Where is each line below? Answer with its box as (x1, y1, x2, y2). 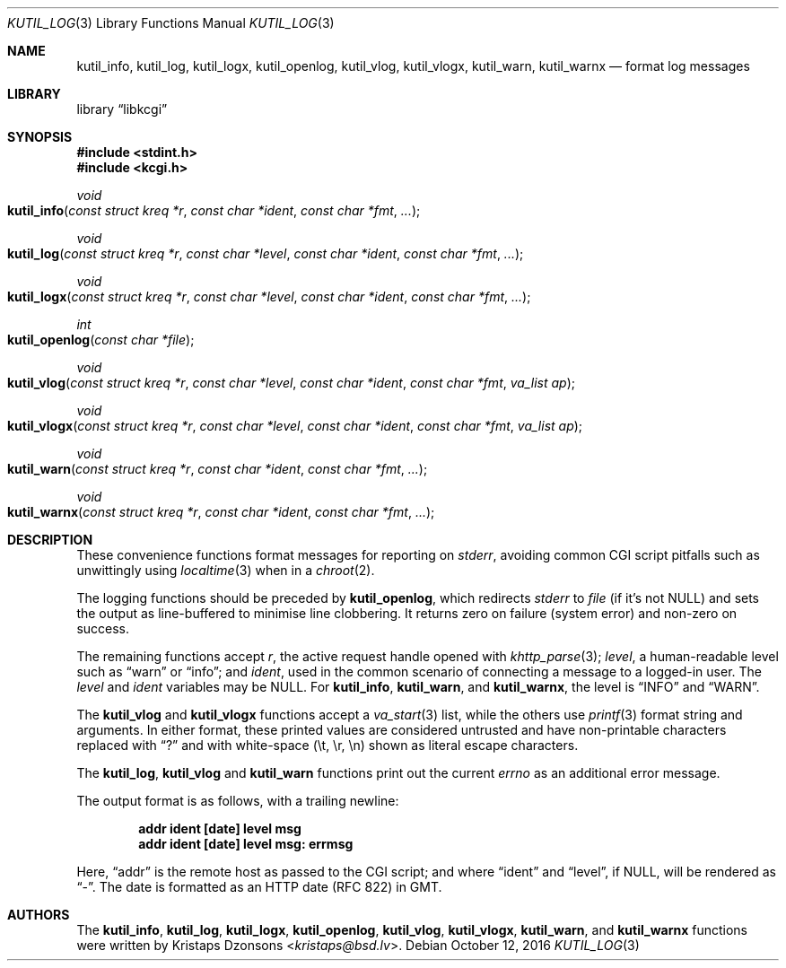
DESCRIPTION (7, 532, 93, 547)
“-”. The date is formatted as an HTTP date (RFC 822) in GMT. (76, 879, 442, 894)
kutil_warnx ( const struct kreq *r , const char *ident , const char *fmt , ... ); (7, 504, 435, 519)
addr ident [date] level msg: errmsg (138, 836, 354, 851)
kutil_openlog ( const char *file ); (7, 332, 195, 347)
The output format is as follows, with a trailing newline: (76, 793, 399, 808)
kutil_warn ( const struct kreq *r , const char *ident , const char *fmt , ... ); (7, 461, 428, 476)
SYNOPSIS (7, 129, 73, 144)
